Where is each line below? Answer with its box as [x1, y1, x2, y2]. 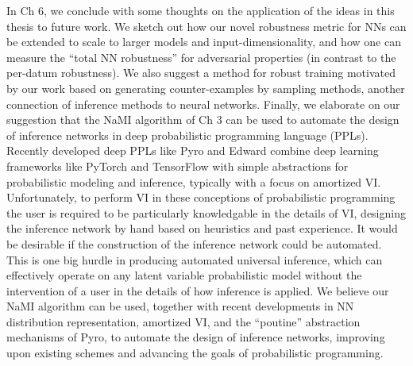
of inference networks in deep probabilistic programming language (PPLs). [6, 126, 369, 143]
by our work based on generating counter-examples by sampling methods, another [6, 79, 405, 96]
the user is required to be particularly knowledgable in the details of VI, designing [6, 204, 406, 221]
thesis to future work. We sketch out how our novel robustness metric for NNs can [6, 17, 407, 34]
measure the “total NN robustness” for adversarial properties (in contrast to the [6, 48, 396, 65]
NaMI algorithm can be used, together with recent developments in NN [6, 298, 354, 314]
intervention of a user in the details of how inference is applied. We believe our [6, 282, 389, 299]
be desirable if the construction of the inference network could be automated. [6, 235, 382, 252]
